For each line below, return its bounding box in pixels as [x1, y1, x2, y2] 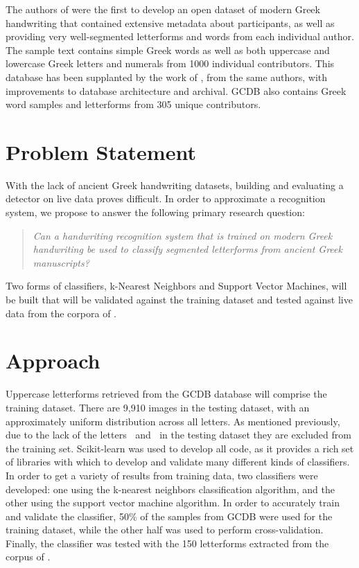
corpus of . [6, 549, 51, 564]
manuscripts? [33, 255, 89, 269]
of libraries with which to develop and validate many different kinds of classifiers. [6, 454, 350, 469]
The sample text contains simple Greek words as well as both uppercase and [6, 42, 330, 57]
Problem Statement [6, 137, 196, 166]
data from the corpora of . [6, 305, 116, 320]
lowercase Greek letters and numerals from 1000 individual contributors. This [6, 56, 335, 71]
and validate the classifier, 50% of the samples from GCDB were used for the [6, 508, 333, 523]
